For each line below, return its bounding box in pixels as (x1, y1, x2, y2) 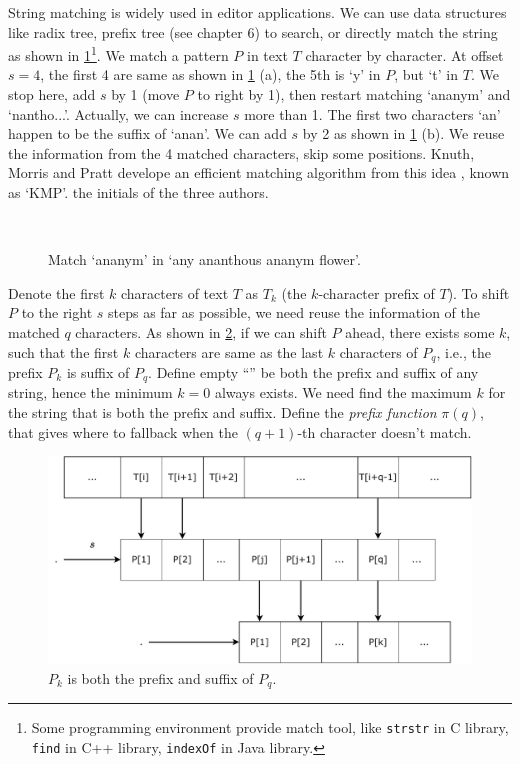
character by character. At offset (305, 44, 504, 65)
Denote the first (8, 282, 105, 303)
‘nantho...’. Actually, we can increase (8, 103, 229, 124)
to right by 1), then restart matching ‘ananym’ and (197, 84, 511, 105)
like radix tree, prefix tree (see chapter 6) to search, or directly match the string (8, 21, 498, 42)
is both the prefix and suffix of (67, 667, 254, 688)
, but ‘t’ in (394, 64, 459, 85)
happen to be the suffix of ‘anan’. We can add (8, 123, 287, 144)
